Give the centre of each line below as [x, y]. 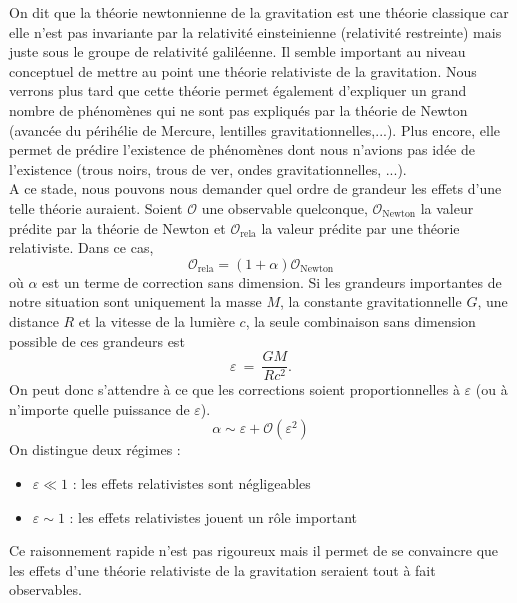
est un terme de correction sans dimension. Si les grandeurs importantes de [272, 281]
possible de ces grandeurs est [97, 340]
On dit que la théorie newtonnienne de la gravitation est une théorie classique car [259, 12]
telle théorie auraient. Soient [96, 207]
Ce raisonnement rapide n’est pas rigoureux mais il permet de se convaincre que [254, 550]
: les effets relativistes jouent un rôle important [213, 516]
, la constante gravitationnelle [370, 301]
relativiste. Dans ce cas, [81, 247]
